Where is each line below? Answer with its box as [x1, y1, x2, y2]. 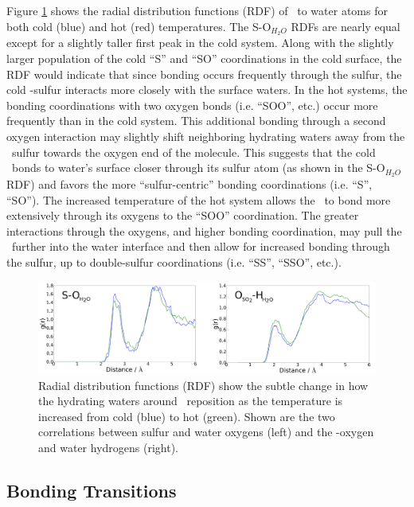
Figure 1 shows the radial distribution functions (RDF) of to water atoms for [6, 2, 388, 18]
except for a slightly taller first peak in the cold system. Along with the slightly [6, 34, 394, 51]
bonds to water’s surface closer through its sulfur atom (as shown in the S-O [11, 159, 385, 176]
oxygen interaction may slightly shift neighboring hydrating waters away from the [6, 128, 405, 145]
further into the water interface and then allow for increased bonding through [11, 238, 390, 255]
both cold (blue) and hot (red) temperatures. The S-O [6, 18, 271, 34]
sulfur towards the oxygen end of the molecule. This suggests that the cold [11, 143, 376, 160]
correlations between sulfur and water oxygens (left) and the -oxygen [38, 423, 374, 440]
